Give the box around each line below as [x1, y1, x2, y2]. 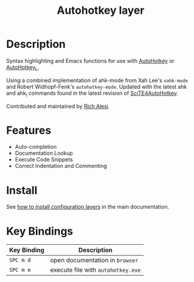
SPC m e [9, 266, 31, 274]
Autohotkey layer [56, 4, 145, 17]
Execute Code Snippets [14, 156, 73, 163]
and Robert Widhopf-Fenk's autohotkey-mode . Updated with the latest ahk [6, 83, 187, 90]
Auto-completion [14, 143, 57, 151]
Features [6, 124, 51, 137]
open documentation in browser [50, 256, 139, 265]
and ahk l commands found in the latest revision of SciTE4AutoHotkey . [6, 89, 178, 98]
